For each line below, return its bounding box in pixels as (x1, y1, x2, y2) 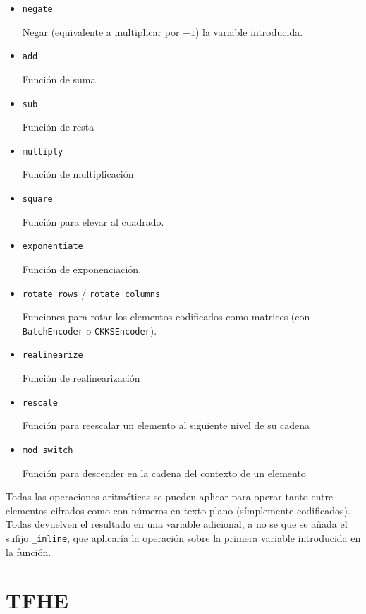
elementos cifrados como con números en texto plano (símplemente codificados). (6, 502, 350, 517)
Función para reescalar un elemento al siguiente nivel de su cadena (22, 418, 310, 433)
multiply (22, 146, 63, 157)
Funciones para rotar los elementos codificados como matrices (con (22, 309, 310, 324)
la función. (6, 544, 51, 559)
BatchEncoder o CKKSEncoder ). (22, 323, 157, 337)
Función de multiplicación (22, 167, 134, 181)
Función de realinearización (22, 371, 140, 385)
